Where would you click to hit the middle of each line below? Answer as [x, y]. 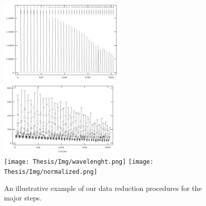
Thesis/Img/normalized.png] [51, 172]
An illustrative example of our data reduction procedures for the [103, 188]
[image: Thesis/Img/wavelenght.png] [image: [79, 162]
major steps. [23, 198]
